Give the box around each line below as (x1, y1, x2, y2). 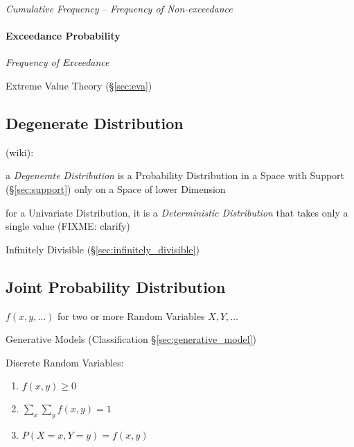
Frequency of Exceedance (6, 55, 109, 69)
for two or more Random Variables (57, 308, 205, 323)
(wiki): (6, 144, 34, 159)
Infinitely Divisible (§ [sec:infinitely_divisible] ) (6, 242, 200, 256)
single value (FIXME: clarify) (6, 219, 130, 233)
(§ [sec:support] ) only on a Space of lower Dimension (6, 181, 226, 196)
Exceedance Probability (6, 28, 121, 43)
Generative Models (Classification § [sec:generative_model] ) (6, 332, 256, 346)
